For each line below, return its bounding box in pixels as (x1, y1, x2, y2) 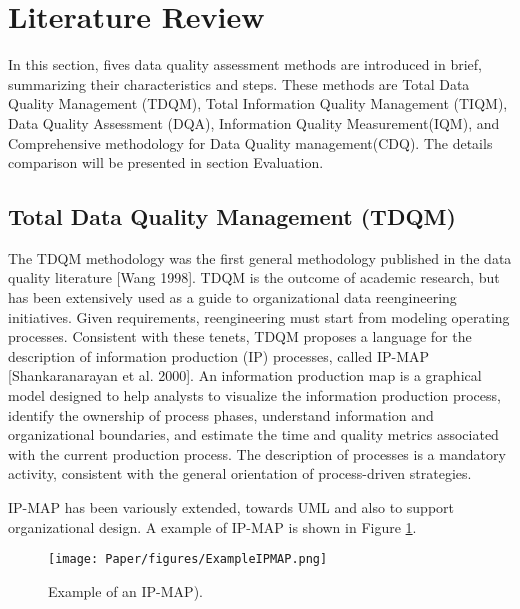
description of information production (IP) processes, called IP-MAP (8, 345, 430, 366)
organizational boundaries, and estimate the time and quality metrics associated (8, 424, 499, 445)
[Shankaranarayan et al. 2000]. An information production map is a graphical (8, 365, 482, 386)
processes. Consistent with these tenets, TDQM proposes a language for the (8, 326, 472, 347)
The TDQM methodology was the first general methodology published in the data (8, 247, 512, 268)
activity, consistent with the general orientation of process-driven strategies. (8, 463, 472, 484)
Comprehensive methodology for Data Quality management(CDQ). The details (8, 132, 493, 153)
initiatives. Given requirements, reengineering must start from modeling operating (8, 306, 510, 327)
